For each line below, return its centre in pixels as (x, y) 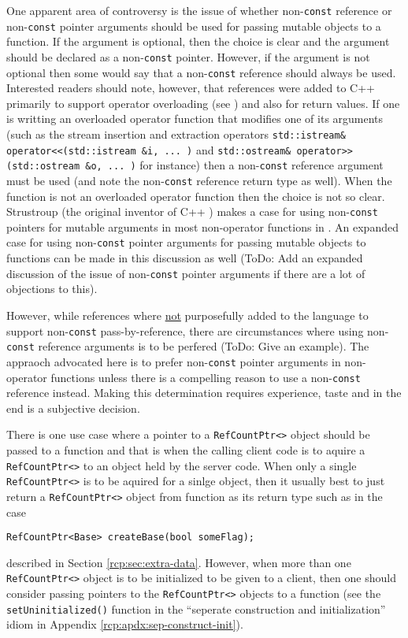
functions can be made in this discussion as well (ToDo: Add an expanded (185, 258)
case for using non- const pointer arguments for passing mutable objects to (186, 242)
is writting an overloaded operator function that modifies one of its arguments (195, 119)
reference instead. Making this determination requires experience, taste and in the (204, 393)
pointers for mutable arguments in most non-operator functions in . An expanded (202, 226)
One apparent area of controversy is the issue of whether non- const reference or (199, 10)
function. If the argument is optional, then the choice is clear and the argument (198, 41)
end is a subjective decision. (73, 408)
